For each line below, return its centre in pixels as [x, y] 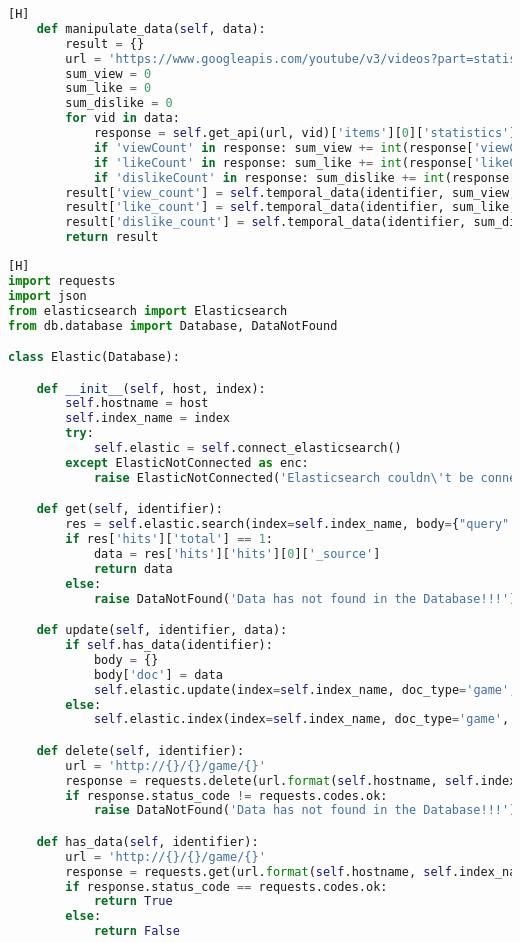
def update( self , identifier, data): [162, 630]
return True [133, 901]
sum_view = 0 [108, 73]
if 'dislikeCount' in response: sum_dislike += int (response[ [305, 177]
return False [136, 931]
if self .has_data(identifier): [169, 645]
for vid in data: [122, 118]
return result [112, 237]
